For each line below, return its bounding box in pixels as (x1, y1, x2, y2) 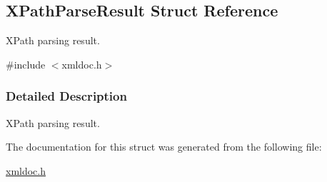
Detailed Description (6, 87, 127, 105)
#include (6, 56, 46, 71)
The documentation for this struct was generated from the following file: (6, 139, 322, 154)
